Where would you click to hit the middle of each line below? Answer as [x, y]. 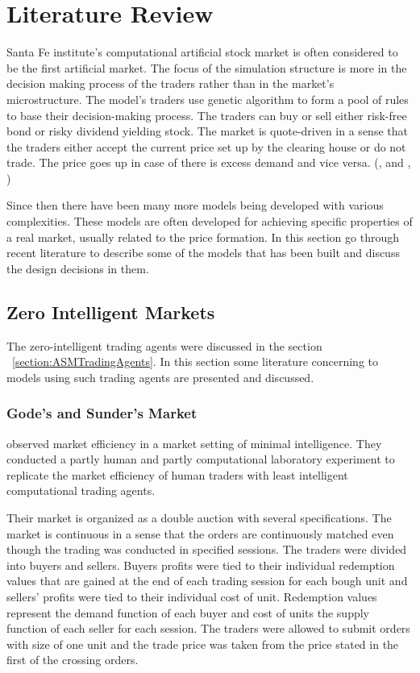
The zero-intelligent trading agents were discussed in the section [164, 345]
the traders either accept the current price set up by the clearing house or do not [206, 146]
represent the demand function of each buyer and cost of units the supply [188, 612]
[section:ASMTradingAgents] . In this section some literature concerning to [195, 361]
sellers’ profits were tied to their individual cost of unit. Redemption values [192, 596]
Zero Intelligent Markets [111, 312]
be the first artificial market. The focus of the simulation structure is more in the [207, 67]
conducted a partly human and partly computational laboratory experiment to [201, 459]
